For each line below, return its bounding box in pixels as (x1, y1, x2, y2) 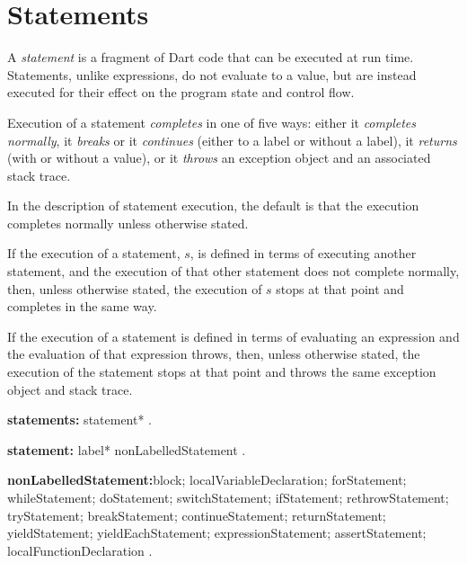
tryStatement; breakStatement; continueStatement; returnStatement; (7, 505, 386, 524)
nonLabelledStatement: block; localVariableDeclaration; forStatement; (7, 470, 407, 489)
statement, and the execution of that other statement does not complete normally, (7, 262, 460, 281)
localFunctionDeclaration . (7, 541, 153, 559)
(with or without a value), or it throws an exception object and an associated (7, 148, 431, 167)
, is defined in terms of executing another (189, 244, 417, 263)
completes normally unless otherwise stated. (7, 213, 249, 232)
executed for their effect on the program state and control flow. (7, 83, 355, 102)
